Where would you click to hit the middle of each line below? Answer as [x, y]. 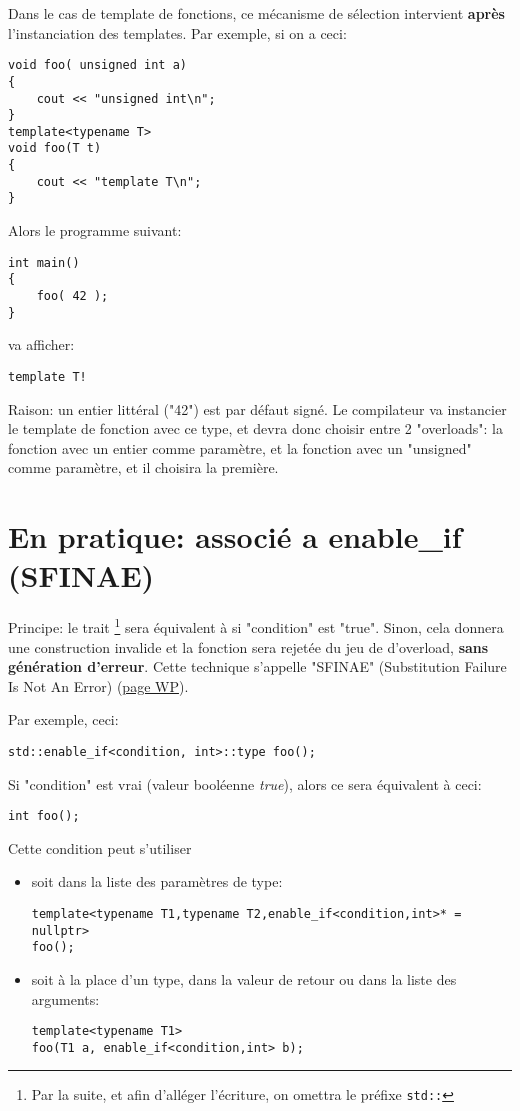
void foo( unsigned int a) [97, 65]
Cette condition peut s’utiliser [100, 847]
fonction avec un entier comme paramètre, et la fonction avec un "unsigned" [240, 447]
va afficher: [41, 344]
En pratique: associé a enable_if [235, 536]
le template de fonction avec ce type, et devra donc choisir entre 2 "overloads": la [255, 428]
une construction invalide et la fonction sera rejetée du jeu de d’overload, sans [248, 646]
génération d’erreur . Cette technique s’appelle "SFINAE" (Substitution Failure [257, 666]
